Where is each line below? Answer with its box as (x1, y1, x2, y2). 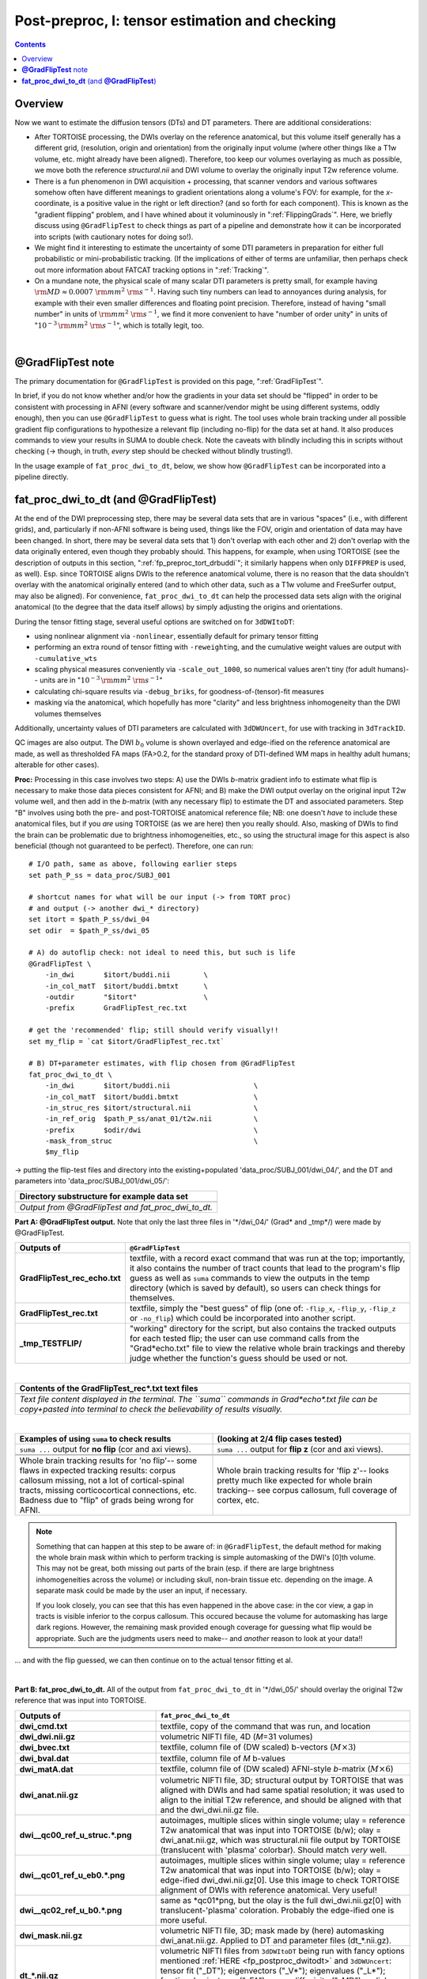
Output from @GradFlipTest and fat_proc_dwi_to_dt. (19, 1202, 213, 1213)
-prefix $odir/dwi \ (44, 1125, 259, 1134)
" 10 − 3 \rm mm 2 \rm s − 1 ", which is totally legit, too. (34, 320, 205, 330)
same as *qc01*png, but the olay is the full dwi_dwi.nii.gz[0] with (160, 1895, 402, 1906)
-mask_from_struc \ (44, 1137, 259, 1145)
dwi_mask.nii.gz (19, 1930, 83, 1941)
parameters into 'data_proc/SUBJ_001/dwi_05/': (14, 1176, 170, 1186)
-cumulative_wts (34, 654, 98, 663)
